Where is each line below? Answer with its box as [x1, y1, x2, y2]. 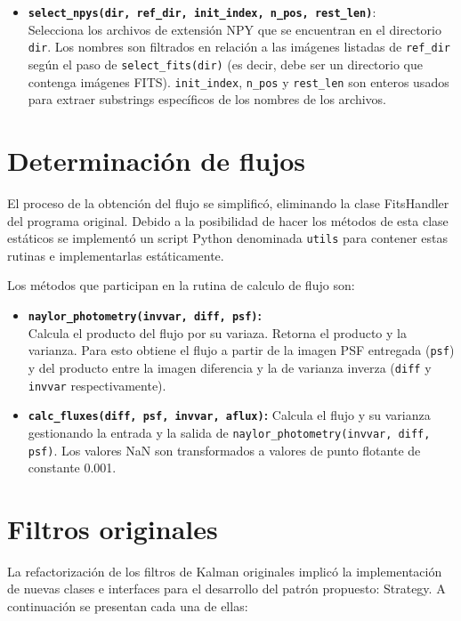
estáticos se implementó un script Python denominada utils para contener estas [7, 229, 449, 247]
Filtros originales [7, 510, 218, 546]
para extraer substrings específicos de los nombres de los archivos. [28, 90, 387, 109]
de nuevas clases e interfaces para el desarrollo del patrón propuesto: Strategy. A [7, 579, 446, 598]
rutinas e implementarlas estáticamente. [7, 246, 224, 264]
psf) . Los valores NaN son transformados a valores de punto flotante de [28, 440, 421, 459]
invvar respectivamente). [28, 375, 166, 394]
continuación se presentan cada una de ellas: [7, 597, 248, 616]
